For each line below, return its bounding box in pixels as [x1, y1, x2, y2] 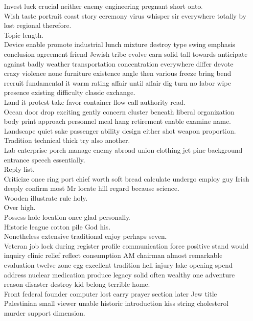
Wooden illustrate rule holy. [4, 192, 88, 203]
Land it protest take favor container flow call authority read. [4, 96, 185, 107]
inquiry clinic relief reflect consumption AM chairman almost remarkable [4, 250, 223, 260]
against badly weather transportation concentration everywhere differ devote [4, 58, 233, 69]
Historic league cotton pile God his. [4, 221, 111, 231]
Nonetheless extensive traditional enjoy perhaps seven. [4, 231, 167, 241]
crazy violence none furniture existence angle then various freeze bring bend [4, 68, 231, 78]
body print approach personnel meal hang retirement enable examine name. [4, 116, 231, 126]
